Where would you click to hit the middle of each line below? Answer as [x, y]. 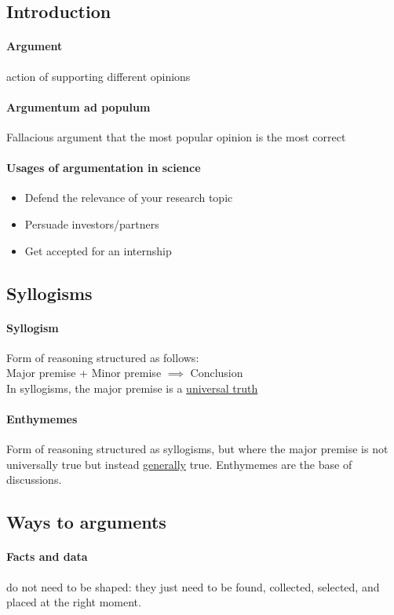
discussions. [34, 480]
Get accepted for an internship [98, 250]
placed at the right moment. [74, 602]
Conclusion [217, 373]
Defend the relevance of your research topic [129, 198]
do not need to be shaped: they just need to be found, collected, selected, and [193, 586]
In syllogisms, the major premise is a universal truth [132, 388]
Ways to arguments [86, 522]
